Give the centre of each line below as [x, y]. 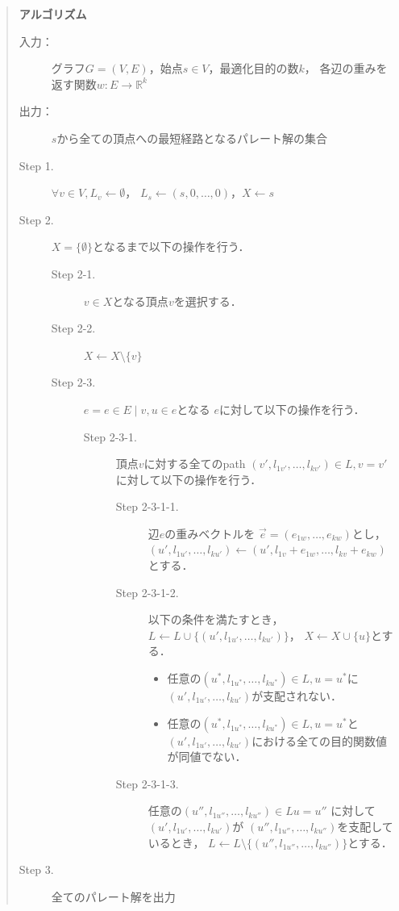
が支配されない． [297, 696]
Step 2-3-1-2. [147, 592]
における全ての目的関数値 [320, 740]
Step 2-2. [73, 328]
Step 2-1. [73, 273]
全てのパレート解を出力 [113, 896]
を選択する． [208, 301]
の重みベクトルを [210, 533]
